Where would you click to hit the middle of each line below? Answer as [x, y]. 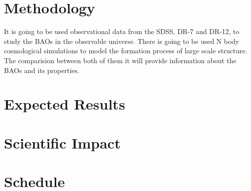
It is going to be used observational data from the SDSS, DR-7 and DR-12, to [122, 31]
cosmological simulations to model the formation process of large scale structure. [126, 51]
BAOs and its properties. [42, 70]
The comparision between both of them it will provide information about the [120, 60]
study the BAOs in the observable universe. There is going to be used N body [122, 41]
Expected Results [65, 104]
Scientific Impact [62, 142]
